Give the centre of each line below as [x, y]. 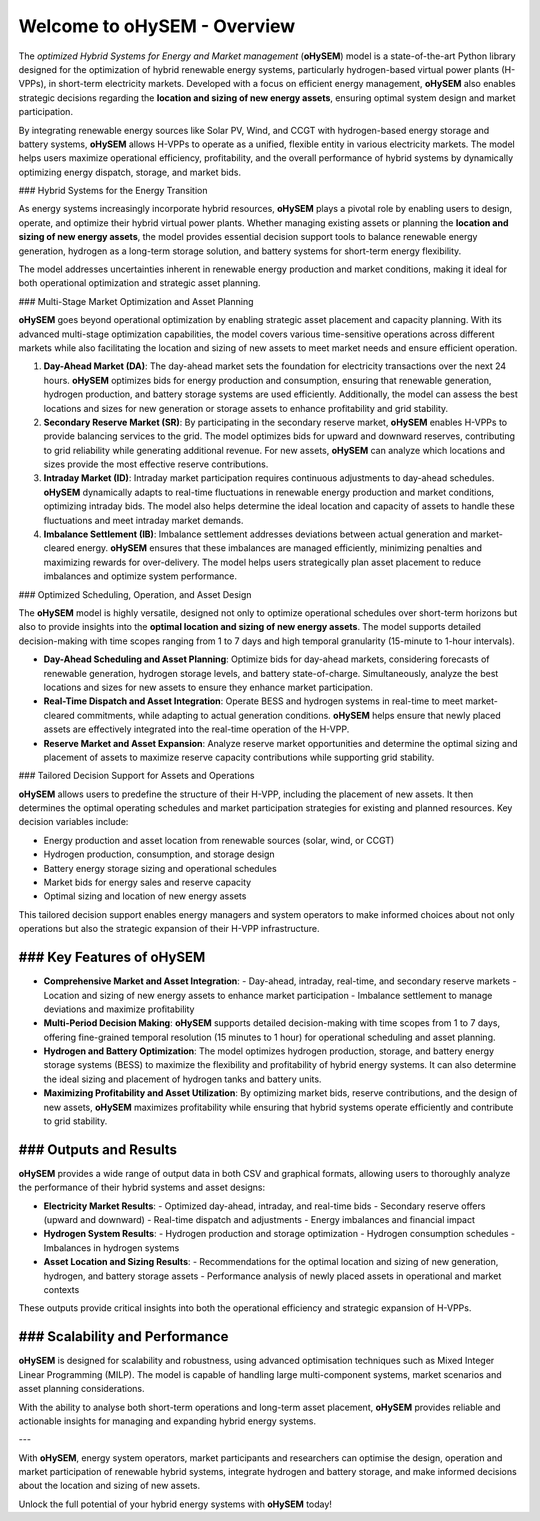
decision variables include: [73, 822]
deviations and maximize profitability [119, 1009]
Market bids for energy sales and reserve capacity [147, 882]
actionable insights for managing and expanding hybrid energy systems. [167, 1421]
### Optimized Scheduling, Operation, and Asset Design [135, 594]
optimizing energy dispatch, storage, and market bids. [130, 172]
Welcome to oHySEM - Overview [157, 26]
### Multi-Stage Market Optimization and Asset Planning [136, 301]
